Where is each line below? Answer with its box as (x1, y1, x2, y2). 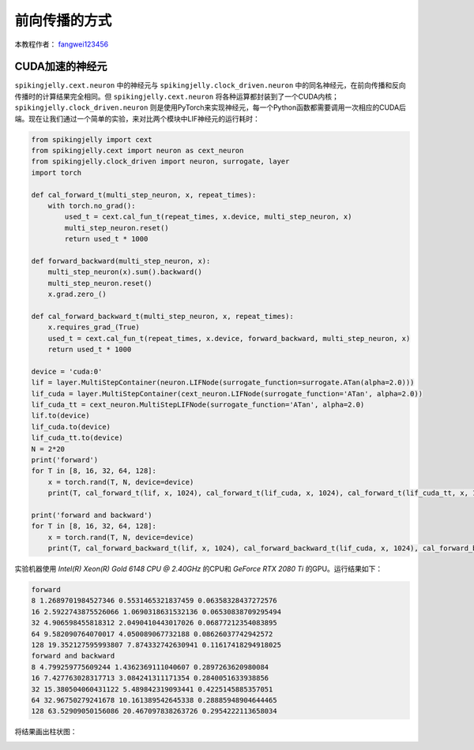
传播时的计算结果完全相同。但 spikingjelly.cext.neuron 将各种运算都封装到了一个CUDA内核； (14, 92, 340, 101)
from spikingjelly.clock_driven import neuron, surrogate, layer (31, 157, 290, 166)
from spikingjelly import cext (31, 135, 153, 144)
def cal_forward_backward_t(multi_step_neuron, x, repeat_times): (31, 312, 294, 321)
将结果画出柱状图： (14, 727, 77, 737)
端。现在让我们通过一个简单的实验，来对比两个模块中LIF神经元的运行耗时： (14, 114, 260, 123)
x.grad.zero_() (47, 290, 107, 299)
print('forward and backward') (31, 510, 153, 519)
